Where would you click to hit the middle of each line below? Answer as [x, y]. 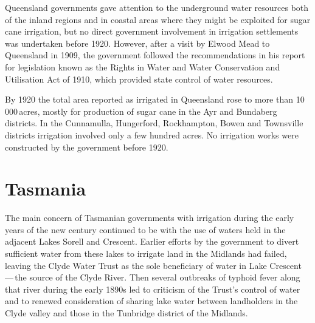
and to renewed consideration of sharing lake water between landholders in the [151, 301]
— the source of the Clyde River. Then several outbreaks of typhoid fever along [153, 277]
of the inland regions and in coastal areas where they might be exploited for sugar [158, 19]
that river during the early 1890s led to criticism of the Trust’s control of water [153, 289]
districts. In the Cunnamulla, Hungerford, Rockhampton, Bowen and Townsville [154, 123]
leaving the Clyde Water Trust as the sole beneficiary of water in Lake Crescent [153, 265]
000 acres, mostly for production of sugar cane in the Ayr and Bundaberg [141, 111]
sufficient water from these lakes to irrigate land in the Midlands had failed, [146, 253]
